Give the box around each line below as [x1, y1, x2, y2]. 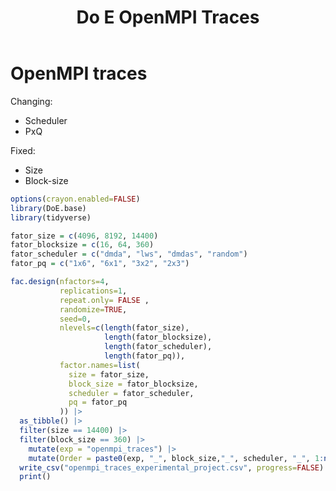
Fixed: [10, 144, 36, 156]
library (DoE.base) [10, 203, 87, 213]
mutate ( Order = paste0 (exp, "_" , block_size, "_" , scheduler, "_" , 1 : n [28, 453, 329, 463]
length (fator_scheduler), [104, 342, 213, 352]
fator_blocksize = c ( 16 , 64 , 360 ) [10, 240, 155, 250]
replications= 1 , [59, 286, 128, 296]
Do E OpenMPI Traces [76, 6, 260, 29]
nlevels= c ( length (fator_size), [59, 323, 190, 333]
